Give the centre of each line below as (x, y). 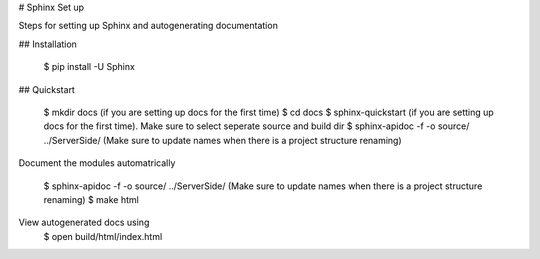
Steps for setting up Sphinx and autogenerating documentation (148, 26)
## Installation (47, 44)
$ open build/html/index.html (103, 236)
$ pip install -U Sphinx (89, 67)
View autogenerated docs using (84, 222)
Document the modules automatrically (97, 163)
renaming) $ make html (91, 199)
